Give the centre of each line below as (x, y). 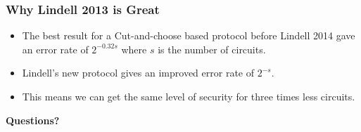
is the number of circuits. (212, 49)
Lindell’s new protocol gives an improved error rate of (138, 73)
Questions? (33, 120)
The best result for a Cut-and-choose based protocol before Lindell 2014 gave (189, 35)
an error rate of (55, 49)
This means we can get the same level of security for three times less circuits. (189, 96)
